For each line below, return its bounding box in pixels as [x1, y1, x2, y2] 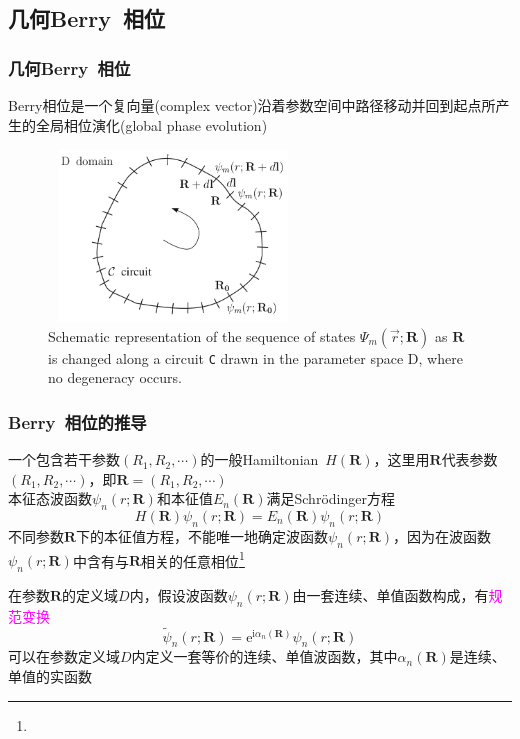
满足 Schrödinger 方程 [266, 488, 395, 509]
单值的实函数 [8, 666, 92, 687]
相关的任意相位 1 [141, 547, 245, 571]
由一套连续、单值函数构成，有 [292, 585, 489, 606]
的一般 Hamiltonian [200, 449, 319, 470]
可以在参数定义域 [8, 646, 120, 667]
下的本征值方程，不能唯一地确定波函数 [76, 525, 329, 546]
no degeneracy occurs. [48, 367, 182, 388]
